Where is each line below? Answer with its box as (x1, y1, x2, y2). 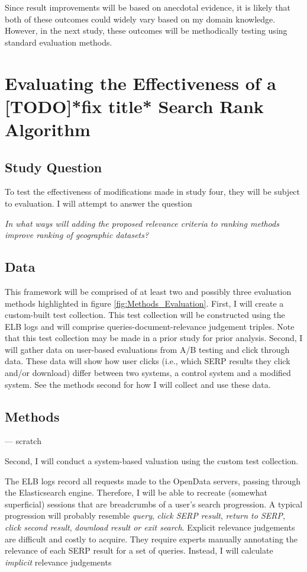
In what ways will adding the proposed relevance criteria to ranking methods (5, 217, 279, 229)
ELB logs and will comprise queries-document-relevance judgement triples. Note (5, 320, 295, 332)
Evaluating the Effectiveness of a (5, 70, 276, 95)
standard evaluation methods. (5, 36, 112, 48)
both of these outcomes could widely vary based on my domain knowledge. (5, 12, 276, 25)
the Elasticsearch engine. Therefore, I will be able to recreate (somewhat (5, 486, 267, 499)
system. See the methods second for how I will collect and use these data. (5, 378, 271, 390)
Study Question (5, 158, 102, 176)
